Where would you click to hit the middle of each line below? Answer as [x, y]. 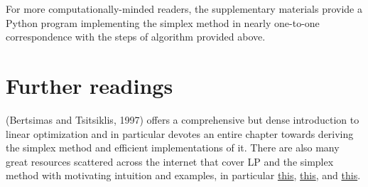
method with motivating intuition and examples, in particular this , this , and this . [183, 175]
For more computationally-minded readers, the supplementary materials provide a [184, 9]
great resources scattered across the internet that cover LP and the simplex [170, 161]
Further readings [90, 85]
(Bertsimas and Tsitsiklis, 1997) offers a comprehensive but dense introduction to [183, 119]
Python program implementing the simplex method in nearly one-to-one [163, 22]
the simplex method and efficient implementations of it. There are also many [173, 148]
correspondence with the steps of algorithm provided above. [136, 37]
